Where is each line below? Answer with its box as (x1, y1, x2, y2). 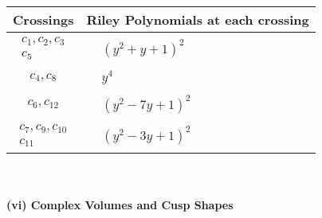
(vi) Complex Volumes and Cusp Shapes (6, 197, 234, 213)
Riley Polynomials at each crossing (86, 10, 309, 29)
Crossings (13, 10, 74, 29)
